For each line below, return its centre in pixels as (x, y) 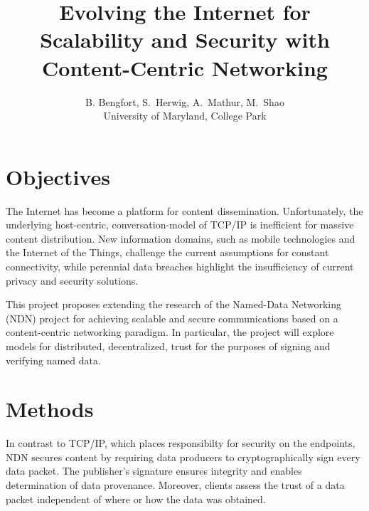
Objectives (58, 176)
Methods (50, 409)
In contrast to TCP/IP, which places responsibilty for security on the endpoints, (181, 443)
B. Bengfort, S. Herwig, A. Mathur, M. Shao (185, 101)
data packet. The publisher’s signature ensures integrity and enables (154, 471)
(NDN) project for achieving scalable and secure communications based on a (172, 318)
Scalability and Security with (185, 39)
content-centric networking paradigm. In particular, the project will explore (170, 332)
